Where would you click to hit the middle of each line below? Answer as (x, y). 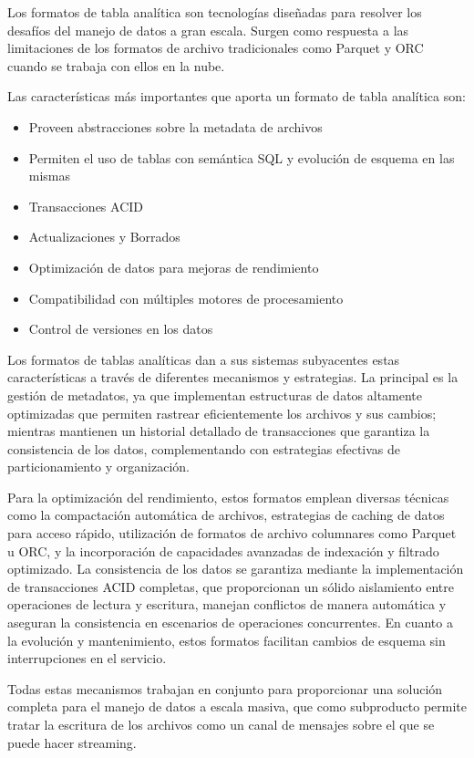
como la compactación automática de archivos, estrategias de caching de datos (226, 515)
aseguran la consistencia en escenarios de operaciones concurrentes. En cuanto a (230, 623)
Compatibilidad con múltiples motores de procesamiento (186, 298)
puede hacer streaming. (72, 742)
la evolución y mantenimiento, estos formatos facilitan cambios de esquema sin (227, 640)
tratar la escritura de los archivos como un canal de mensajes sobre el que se (221, 724)
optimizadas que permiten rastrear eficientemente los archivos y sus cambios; (222, 413)
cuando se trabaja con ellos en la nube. (116, 65)
